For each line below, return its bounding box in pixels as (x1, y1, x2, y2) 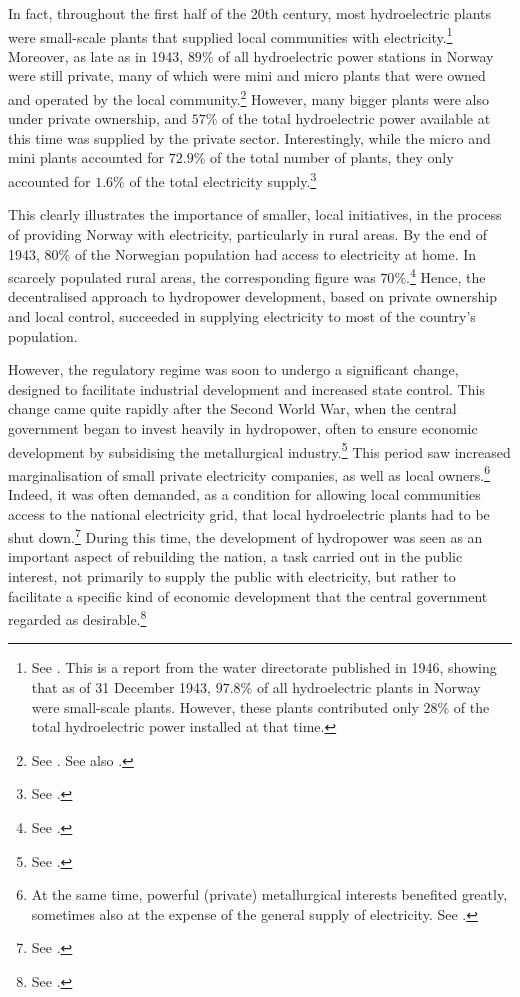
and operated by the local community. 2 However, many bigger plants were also (8, 86, 489, 109)
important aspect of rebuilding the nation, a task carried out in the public (8, 546, 463, 567)
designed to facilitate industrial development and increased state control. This (8, 378, 485, 399)
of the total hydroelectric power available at (222, 108, 491, 129)
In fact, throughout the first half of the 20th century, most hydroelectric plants (8, 3, 492, 23)
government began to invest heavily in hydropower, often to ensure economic (8, 417, 478, 438)
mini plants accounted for (8, 147, 165, 168)
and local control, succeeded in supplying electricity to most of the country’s (8, 305, 476, 326)
